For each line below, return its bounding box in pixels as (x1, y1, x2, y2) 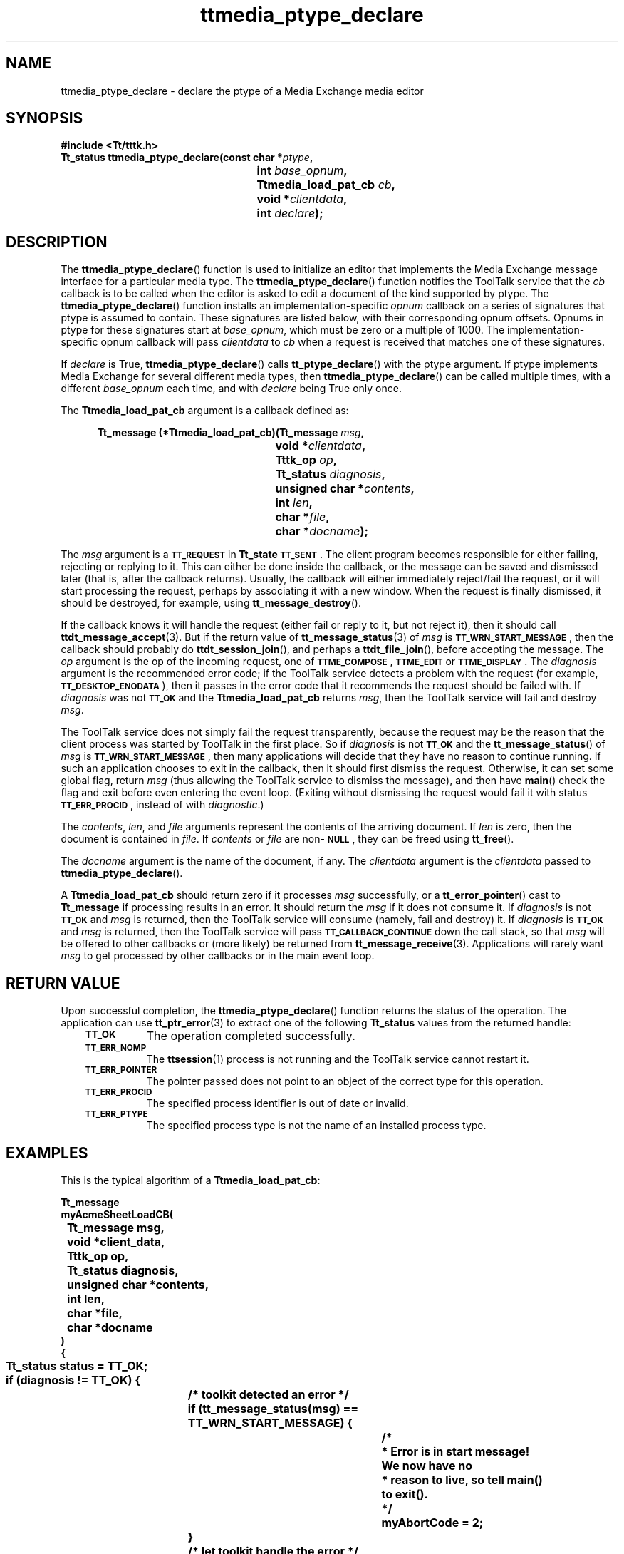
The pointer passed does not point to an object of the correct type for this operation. (146, 1075, 544, 1088)
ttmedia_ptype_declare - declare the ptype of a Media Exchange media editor (61, 84, 424, 97)
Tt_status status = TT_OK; (6, 1358, 148, 1373)
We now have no (381, 1458, 472, 1473)
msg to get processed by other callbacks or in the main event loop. (61, 950, 375, 962)
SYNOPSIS (6, 109, 83, 128)
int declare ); (256, 206, 323, 221)
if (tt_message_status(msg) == (187, 1401, 359, 1416)
